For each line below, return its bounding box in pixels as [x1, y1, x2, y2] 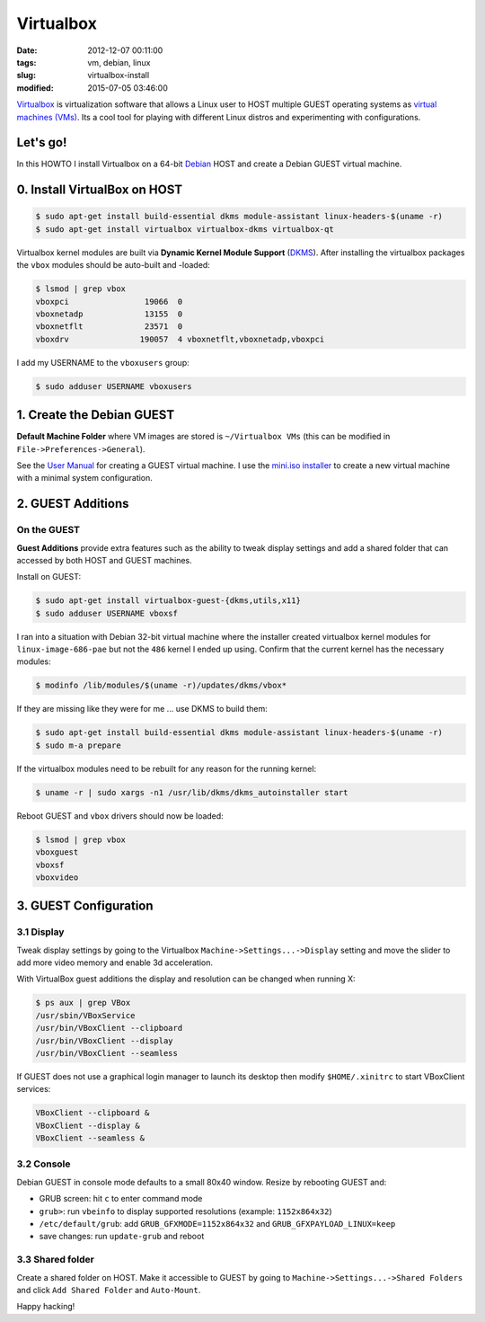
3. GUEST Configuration [16, 899, 154, 914]
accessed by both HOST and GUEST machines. [16, 555, 192, 565]
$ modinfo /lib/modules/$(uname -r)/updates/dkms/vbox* [35, 680, 287, 691]
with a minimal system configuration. [16, 473, 153, 484]
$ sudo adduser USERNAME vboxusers [35, 381, 192, 391]
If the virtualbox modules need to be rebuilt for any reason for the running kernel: [16, 763, 317, 774]
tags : [16, 57, 37, 67]
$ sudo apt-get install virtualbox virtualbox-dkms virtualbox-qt [35, 224, 334, 234]
